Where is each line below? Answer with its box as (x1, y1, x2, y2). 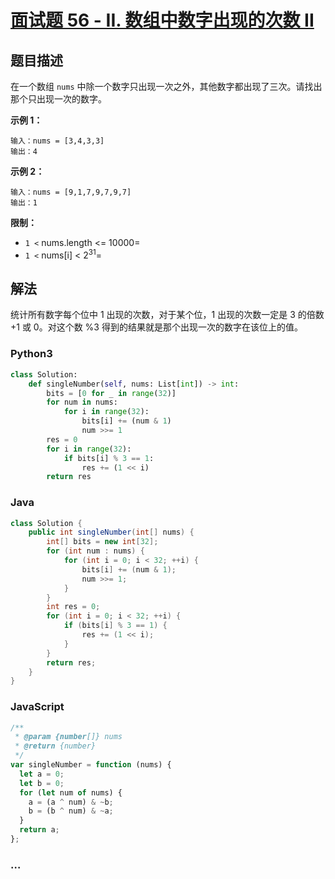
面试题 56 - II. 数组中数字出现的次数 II (10, 9, 315, 32)
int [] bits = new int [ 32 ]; (46, 537, 159, 547)
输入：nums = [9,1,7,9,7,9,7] (10, 187, 132, 197)
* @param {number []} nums (14, 732, 123, 742)
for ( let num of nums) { (19, 787, 123, 798)
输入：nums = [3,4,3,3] (10, 136, 105, 146)
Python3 (10, 347, 53, 361)
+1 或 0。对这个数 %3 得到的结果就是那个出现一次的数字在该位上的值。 (10, 321, 303, 333)
